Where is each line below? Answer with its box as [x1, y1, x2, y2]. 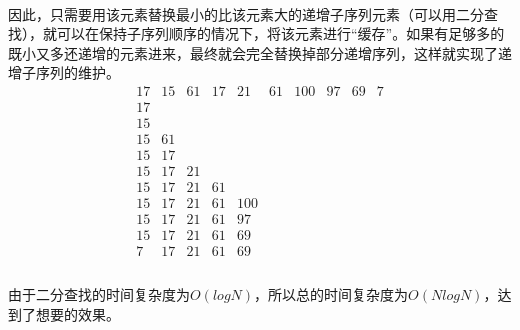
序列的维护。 [35, 62, 120, 83]
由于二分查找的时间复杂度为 [8, 283, 190, 304]
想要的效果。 [35, 303, 120, 324]
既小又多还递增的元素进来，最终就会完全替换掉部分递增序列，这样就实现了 [8, 42, 498, 63]
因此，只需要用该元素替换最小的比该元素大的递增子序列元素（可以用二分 [8, 3, 484, 24]
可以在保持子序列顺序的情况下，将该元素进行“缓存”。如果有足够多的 [56, 23, 505, 44]
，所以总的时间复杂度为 [254, 283, 409, 304]
